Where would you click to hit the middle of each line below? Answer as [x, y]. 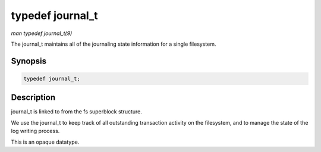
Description [33, 98]
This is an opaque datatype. [45, 142]
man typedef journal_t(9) [42, 33]
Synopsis [29, 61]
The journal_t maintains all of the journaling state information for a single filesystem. [114, 44]
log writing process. [35, 131]
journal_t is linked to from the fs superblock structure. [77, 112]
